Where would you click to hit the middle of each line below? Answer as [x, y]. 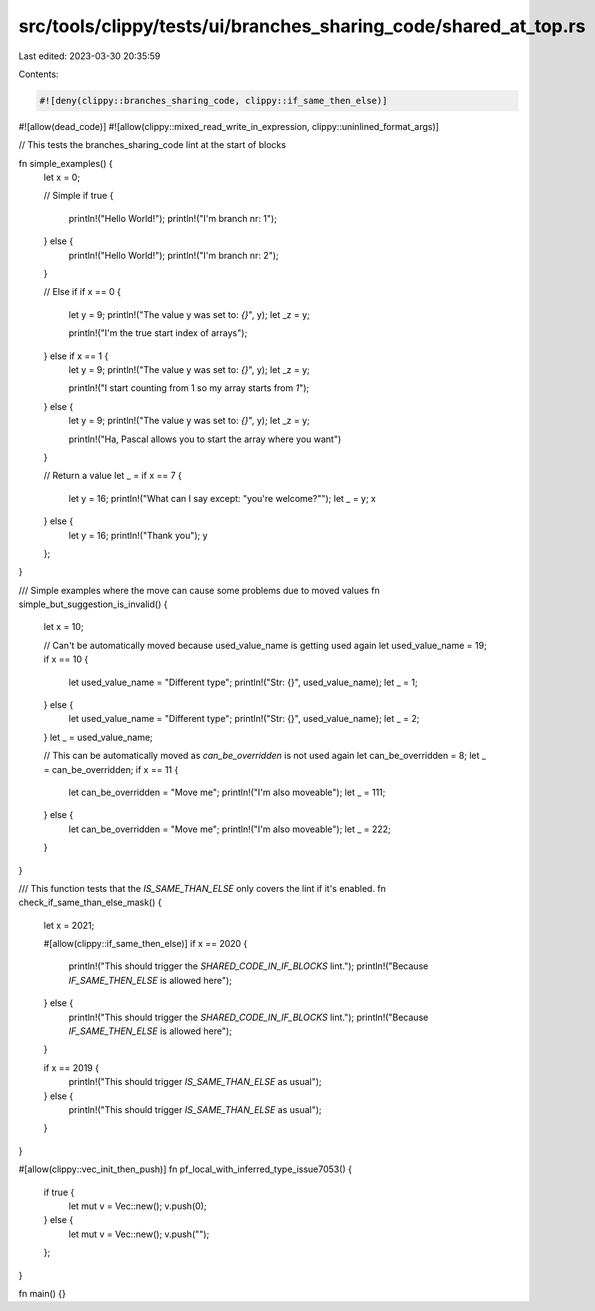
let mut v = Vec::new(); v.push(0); [137, 1206]
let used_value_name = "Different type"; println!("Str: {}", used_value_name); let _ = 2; [244, 719]
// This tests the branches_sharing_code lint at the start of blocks [152, 145]
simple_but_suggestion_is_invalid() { [93, 604]
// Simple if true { [78, 196]
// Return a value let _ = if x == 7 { [112, 476]
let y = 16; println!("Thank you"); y [138, 535]
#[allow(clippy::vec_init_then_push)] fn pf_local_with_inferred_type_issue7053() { [185, 1169]
